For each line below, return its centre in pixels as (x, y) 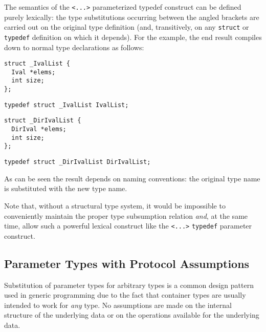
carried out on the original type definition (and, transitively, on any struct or (127, 27)
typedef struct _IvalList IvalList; (66, 105)
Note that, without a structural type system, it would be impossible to (115, 205)
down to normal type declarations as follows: (74, 47)
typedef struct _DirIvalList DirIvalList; (77, 162)
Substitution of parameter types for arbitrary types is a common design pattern (129, 285)
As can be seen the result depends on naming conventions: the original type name (132, 178)
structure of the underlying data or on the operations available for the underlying (132, 315)
